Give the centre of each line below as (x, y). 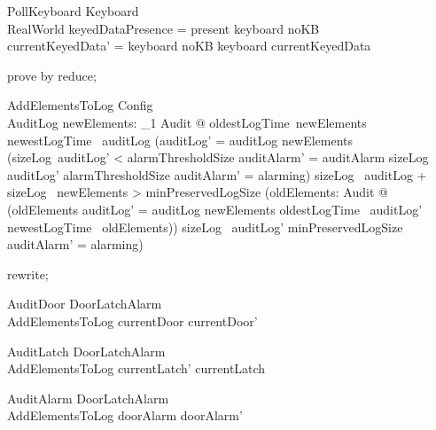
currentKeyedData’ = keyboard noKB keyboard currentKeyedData (189, 46)
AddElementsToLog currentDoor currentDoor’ (132, 321)
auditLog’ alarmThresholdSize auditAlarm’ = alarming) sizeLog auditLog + (217, 174)
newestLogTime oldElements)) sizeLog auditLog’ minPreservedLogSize (205, 227)
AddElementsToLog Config (80, 105)
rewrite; (28, 274)
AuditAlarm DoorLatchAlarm (88, 398)
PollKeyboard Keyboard (73, 11)
